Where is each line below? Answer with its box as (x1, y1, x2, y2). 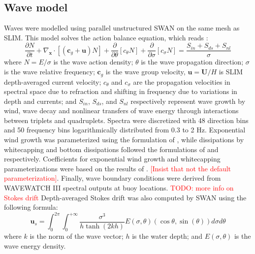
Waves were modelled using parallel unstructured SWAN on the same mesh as (4, 23, 240, 33)
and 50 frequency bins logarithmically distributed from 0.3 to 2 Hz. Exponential (4, 125, 246, 135)
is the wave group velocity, (105, 66, 186, 77)
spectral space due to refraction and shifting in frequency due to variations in (4, 86, 237, 96)
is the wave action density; (53, 57, 133, 67)
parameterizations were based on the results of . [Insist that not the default (4, 163, 231, 173)
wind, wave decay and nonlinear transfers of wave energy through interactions (4, 105, 239, 116)
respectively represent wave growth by (130, 95, 246, 106)
